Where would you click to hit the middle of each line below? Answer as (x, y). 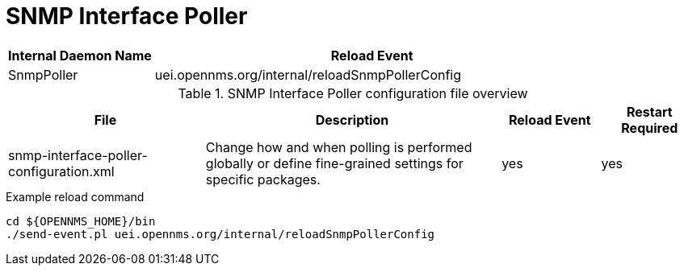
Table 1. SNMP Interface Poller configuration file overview (353, 93)
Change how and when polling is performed (339, 147)
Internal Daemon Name (80, 55)
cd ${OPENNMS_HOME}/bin (81, 221)
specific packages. (263, 179)
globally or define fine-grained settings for (334, 163)
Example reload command (75, 196)
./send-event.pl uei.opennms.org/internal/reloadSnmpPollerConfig (220, 234)
